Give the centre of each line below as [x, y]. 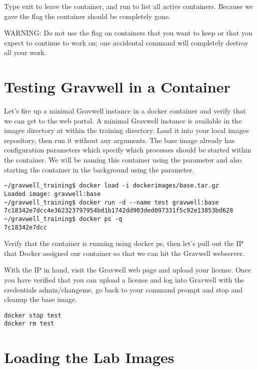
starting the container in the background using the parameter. [99, 169]
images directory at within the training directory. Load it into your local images [126, 130]
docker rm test [29, 324]
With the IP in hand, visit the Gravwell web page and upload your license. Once [128, 270]
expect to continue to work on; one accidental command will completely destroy [126, 42]
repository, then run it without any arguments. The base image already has [119, 140]
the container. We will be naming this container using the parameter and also [123, 160]
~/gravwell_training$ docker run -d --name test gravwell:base [111, 202]
